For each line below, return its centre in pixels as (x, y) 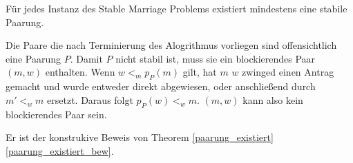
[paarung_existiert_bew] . (60, 150)
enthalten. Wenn (80, 72)
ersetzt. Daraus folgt (90, 99)
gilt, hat (200, 72)
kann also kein (273, 99)
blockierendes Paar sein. (56, 114)
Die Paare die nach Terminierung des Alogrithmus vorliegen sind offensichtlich (171, 45)
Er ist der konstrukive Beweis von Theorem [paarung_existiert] (140, 137)
